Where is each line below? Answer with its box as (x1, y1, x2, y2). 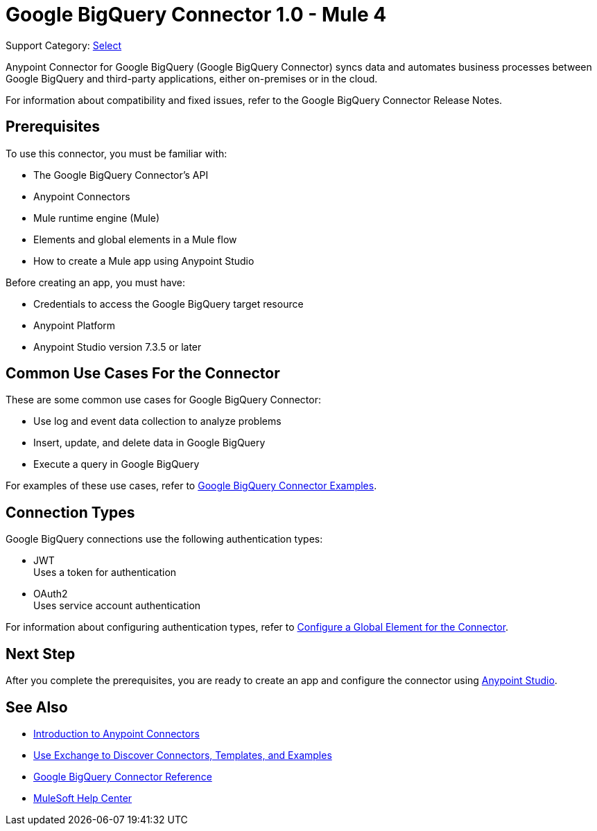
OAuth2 (33, 588, 68, 600)
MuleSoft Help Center (33, 791, 132, 804)
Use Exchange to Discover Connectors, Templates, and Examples (33, 749, 332, 761)
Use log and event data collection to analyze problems (33, 415, 282, 428)
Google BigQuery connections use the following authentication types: (6, 533, 323, 545)
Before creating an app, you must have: (6, 276, 186, 288)
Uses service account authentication (33, 600, 201, 612)
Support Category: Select (6, 39, 122, 51)
